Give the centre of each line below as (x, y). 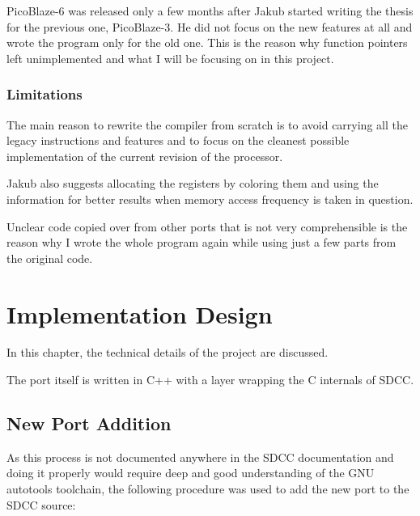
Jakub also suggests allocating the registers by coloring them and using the (193, 183)
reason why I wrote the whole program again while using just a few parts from (202, 242)
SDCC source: (41, 504)
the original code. (50, 258)
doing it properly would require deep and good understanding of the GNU (191, 473)
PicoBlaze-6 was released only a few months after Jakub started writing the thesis (210, 11)
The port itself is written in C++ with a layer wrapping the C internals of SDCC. (210, 380)
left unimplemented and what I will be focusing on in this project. (170, 58)
